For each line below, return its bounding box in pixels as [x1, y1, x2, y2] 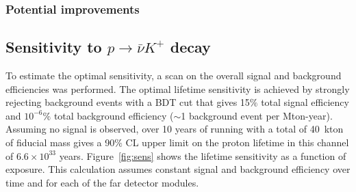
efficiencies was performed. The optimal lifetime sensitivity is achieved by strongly [5, 81, 350, 96]
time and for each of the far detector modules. [5, 175, 199, 189]
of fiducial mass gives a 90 [5, 135, 115, 150]
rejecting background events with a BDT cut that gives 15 [5, 95, 250, 109]
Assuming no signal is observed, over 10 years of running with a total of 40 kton [5, 122, 344, 136]
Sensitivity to [5, 36, 102, 57]
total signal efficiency [261, 95, 349, 109]
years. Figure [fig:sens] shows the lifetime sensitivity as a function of [59, 148, 346, 163]
